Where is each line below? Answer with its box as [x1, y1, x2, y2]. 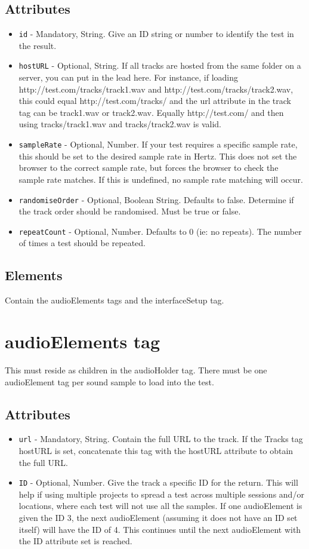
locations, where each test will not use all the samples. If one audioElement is [18, 499, 302, 512]
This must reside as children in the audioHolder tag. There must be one [5, 363, 267, 376]
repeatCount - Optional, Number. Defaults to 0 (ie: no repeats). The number [18, 225, 302, 237]
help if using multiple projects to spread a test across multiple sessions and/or [18, 487, 304, 500]
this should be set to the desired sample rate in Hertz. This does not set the [18, 149, 297, 162]
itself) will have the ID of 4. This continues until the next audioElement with [18, 523, 301, 535]
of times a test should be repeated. [18, 237, 146, 249]
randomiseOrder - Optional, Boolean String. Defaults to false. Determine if [18, 193, 294, 206]
